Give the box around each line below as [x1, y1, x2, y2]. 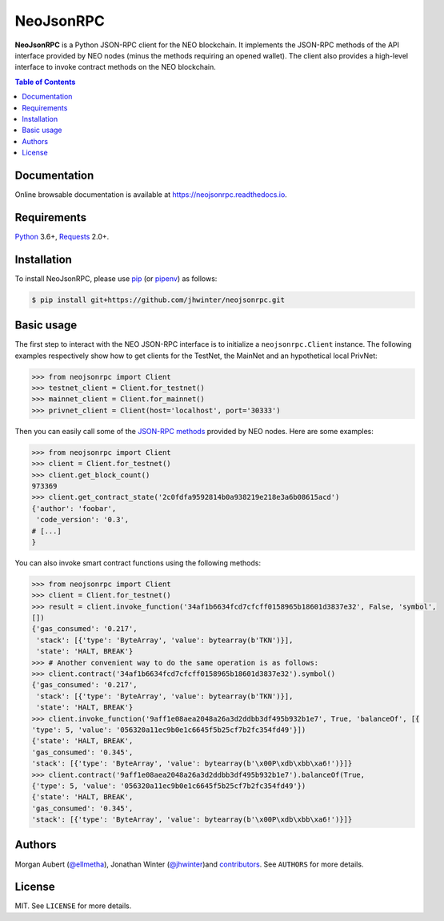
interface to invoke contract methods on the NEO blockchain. [14, 62, 216, 72]
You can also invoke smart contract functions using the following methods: [14, 557, 262, 568]
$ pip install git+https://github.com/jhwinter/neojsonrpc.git [31, 295, 286, 304]
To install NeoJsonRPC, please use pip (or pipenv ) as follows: [14, 273, 218, 284]
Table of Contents [14, 77, 76, 86]
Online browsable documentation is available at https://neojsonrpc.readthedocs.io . [14, 189, 287, 199]
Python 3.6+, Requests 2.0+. [14, 231, 110, 241]
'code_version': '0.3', [36, 515, 130, 525]
